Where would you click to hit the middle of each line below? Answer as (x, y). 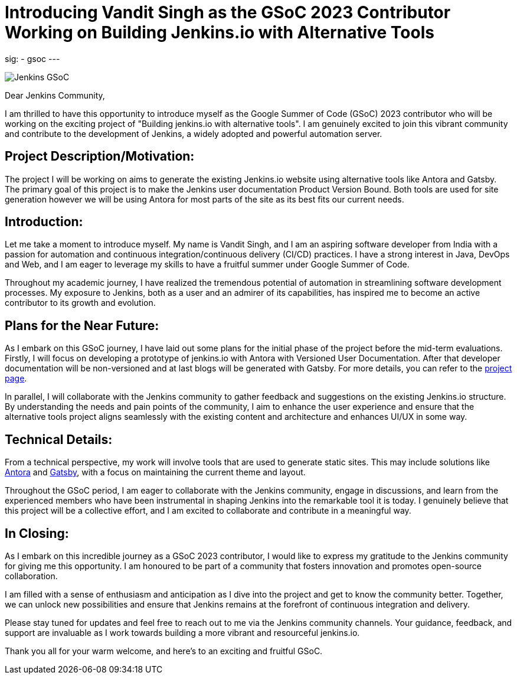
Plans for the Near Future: (82, 325)
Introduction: (44, 222)
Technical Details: (59, 439)
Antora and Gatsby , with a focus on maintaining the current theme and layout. (155, 472)
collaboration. (31, 576)
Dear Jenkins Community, (55, 95)
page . (16, 378)
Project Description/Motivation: (100, 156)
